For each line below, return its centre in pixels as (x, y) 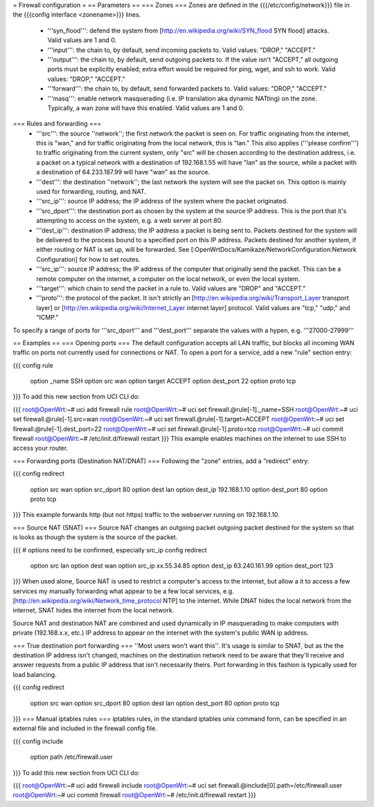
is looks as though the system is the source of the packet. (95, 537)
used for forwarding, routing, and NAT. (91, 192)
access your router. (41, 448)
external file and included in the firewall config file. (85, 728)
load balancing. (35, 674)
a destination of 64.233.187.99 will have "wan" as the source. (123, 172)
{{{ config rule (33, 365)
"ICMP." (47, 318)
